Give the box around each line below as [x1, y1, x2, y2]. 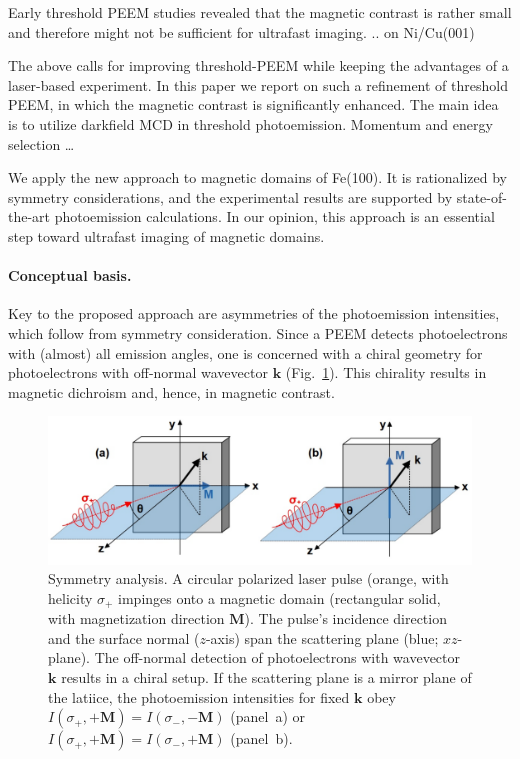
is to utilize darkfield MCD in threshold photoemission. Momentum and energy [8, 113, 493, 134]
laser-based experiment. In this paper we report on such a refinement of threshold [8, 74, 508, 95]
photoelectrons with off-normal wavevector [8, 362, 268, 383]
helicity [48, 587, 93, 608]
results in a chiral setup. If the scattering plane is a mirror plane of [61, 666, 472, 687]
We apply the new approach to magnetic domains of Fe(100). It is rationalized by [8, 167, 507, 188]
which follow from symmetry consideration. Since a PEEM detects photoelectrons [8, 322, 508, 343]
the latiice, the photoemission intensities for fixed [48, 686, 350, 707]
